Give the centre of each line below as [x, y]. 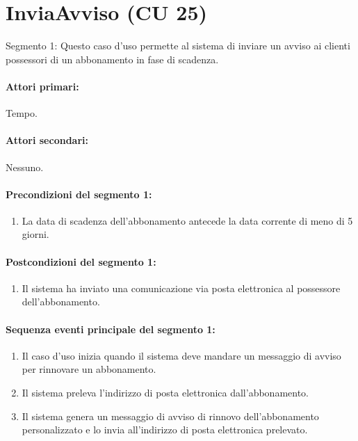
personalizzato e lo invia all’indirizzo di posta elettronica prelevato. [165, 430]
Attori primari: [42, 86]
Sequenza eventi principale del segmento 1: [111, 329]
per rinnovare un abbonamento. [89, 369]
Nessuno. [25, 167]
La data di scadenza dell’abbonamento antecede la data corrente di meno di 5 [187, 220]
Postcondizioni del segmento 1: [81, 261]
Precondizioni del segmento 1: [79, 194]
